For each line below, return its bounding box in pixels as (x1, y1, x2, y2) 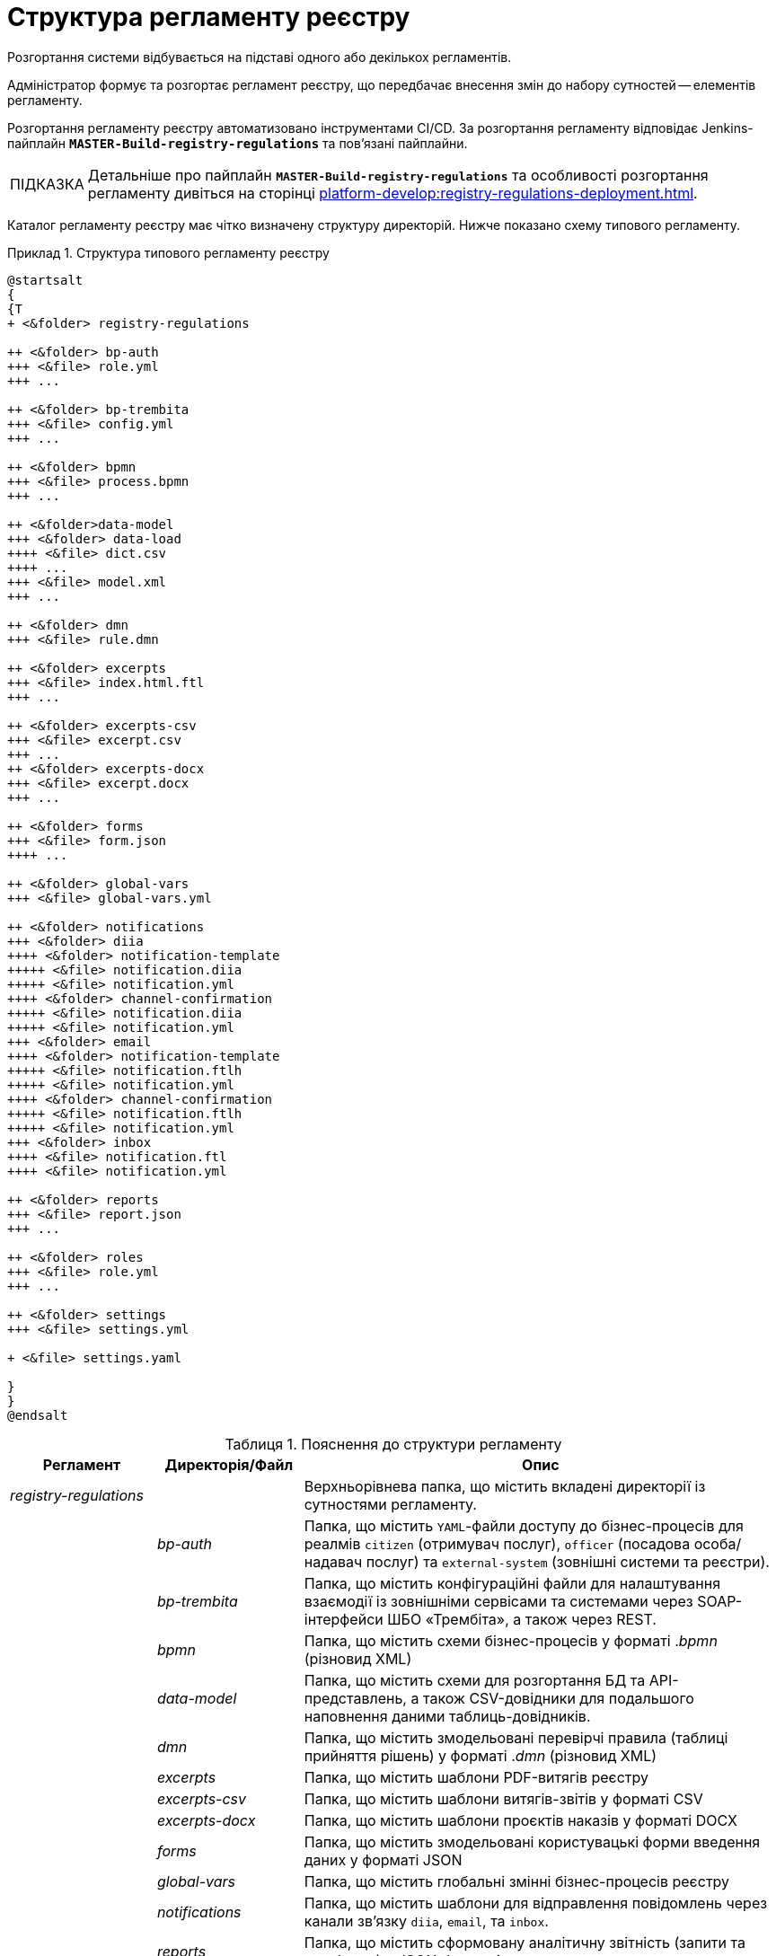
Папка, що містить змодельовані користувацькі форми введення (304, 1832, 761, 1851)
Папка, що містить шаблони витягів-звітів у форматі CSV (304, 1789, 703, 1808)
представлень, (304, 1688, 407, 1707)
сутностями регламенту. (304, 1494, 477, 1513)
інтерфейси (304, 1609, 384, 1628)
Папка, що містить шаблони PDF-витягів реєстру (304, 1767, 649, 1786)
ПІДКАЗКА (10, 174, 84, 193)
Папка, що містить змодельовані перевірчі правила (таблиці (304, 1728, 728, 1747)
